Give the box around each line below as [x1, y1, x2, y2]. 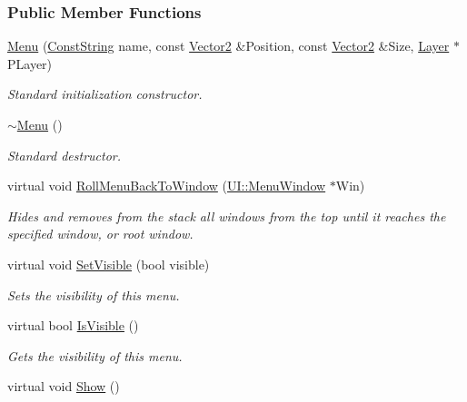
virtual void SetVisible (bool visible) [7, 254, 210, 273]
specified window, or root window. [7, 224, 194, 243]
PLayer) [7, 54, 53, 73]
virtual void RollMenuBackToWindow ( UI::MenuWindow [7, 176, 326, 195]
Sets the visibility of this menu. [7, 285, 180, 304]
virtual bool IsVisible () [7, 316, 139, 335]
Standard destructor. [7, 145, 122, 164]
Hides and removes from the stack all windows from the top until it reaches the [7, 206, 446, 225]
